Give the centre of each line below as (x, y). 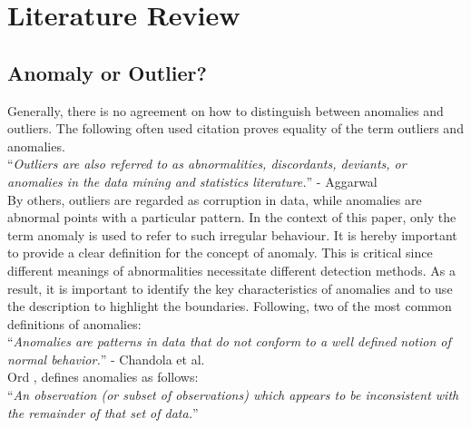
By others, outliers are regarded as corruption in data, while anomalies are (215, 199)
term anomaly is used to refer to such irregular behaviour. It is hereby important (232, 234)
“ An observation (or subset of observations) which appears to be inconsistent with (233, 395)
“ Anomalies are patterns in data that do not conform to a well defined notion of (229, 341)
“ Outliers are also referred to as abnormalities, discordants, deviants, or (207, 164)
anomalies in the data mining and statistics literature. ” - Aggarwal (192, 181)
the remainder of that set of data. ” (103, 412)
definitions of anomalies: (74, 323)
